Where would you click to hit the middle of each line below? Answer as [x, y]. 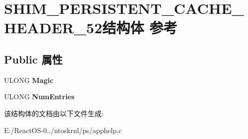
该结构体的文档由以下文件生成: [54, 113]
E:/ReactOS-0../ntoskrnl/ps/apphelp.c [63, 130]
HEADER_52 [53, 28]
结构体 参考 [140, 28]
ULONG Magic [29, 80]
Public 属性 [33, 59]
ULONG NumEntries [39, 97]
